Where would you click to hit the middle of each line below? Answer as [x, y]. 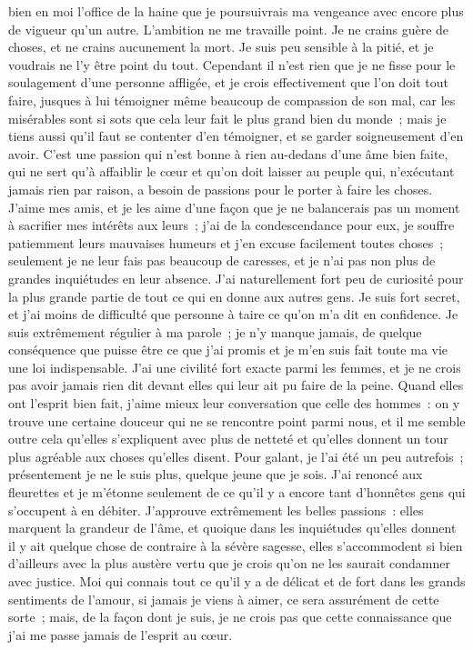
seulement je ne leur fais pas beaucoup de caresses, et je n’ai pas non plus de [222, 260]
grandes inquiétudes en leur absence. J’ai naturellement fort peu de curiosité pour [236, 278]
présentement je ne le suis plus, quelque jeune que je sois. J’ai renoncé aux [216, 474]
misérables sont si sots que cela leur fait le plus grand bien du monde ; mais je [227, 118]
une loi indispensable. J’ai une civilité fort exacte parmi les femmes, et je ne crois [235, 367]
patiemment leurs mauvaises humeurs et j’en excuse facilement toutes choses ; [226, 242]
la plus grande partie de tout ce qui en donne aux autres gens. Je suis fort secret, [234, 296]
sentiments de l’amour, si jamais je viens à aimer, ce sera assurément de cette [224, 599]
